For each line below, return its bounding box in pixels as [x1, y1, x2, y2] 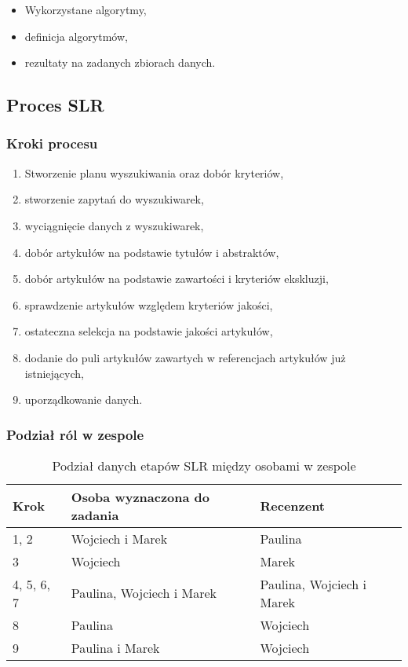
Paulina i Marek [71, 638, 160, 657]
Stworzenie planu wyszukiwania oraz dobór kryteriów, [24, 164, 284, 181]
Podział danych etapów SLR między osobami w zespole [52, 456, 356, 475]
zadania [71, 505, 119, 524]
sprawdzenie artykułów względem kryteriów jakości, [24, 296, 273, 313]
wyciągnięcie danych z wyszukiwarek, [24, 217, 204, 233]
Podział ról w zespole [6, 424, 144, 444]
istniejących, [24, 365, 84, 381]
